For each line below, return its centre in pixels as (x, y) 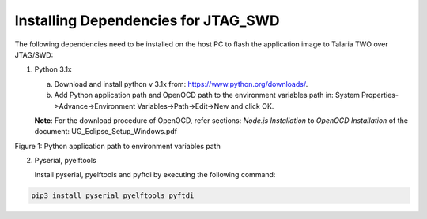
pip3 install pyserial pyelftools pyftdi (113, 196)
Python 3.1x (53, 69)
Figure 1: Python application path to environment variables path (117, 146)
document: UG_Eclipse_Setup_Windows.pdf (106, 132)
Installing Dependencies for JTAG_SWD (147, 20)
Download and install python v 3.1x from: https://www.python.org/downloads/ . (181, 84)
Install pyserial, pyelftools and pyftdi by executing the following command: (155, 175)
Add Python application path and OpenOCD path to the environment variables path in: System (207, 95)
